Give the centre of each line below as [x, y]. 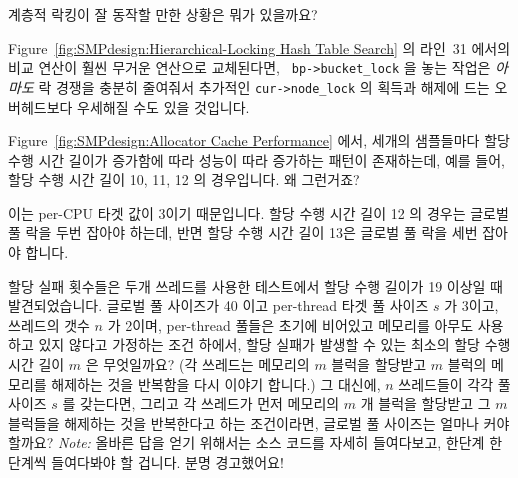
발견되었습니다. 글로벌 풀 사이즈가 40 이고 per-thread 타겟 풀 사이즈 [218, 305]
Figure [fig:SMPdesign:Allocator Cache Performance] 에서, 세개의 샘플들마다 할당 [259, 140]
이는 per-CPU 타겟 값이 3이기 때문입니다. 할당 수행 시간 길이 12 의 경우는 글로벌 [258, 212]
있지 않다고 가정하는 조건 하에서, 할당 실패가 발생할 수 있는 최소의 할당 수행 [274, 344]
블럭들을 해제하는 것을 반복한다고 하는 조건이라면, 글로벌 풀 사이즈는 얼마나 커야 [259, 422]
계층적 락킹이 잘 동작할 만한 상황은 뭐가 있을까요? [163, 14]
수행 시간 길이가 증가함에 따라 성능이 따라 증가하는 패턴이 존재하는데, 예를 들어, [256, 159]
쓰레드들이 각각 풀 [454, 383]
